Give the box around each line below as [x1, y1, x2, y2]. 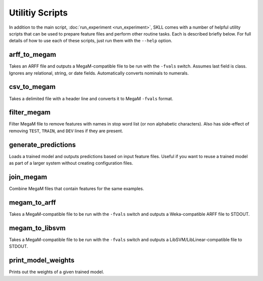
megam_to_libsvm [9, 224, 66, 232]
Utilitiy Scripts [9, 7, 68, 18]
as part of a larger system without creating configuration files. [9, 160, 133, 166]
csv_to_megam [9, 83, 56, 91]
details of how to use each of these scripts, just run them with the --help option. [9, 38, 172, 44]
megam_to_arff [9, 198, 56, 207]
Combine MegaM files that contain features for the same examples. [9, 186, 144, 192]
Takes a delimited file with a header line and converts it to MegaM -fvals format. [9, 95, 173, 102]
